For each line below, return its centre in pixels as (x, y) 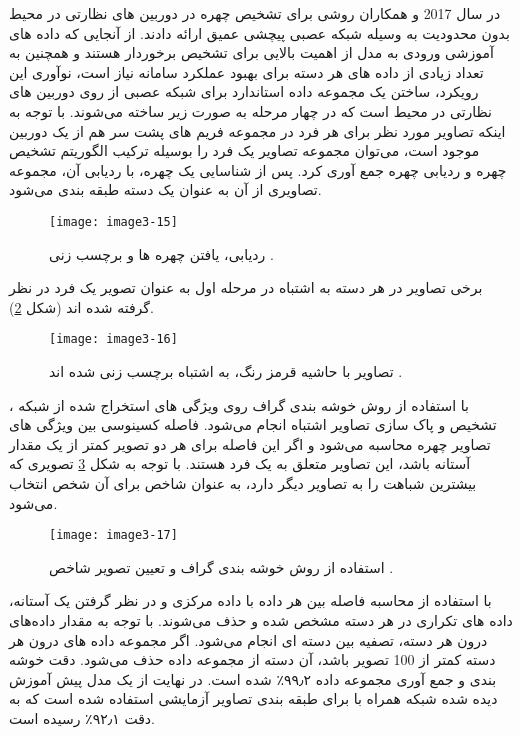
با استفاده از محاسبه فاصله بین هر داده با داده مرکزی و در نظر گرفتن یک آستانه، (250, 600)
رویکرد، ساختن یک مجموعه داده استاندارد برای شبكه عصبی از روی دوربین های (244, 91)
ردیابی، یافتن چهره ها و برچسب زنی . (161, 253)
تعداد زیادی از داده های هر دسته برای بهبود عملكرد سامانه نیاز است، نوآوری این (246, 71)
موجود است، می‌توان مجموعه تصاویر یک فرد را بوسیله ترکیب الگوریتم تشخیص (244, 150)
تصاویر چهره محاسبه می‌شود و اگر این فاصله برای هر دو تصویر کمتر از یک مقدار (250, 443)
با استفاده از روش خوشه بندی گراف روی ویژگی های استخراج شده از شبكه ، (239, 404)
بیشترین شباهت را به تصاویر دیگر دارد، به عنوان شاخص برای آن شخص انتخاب (243, 483)
